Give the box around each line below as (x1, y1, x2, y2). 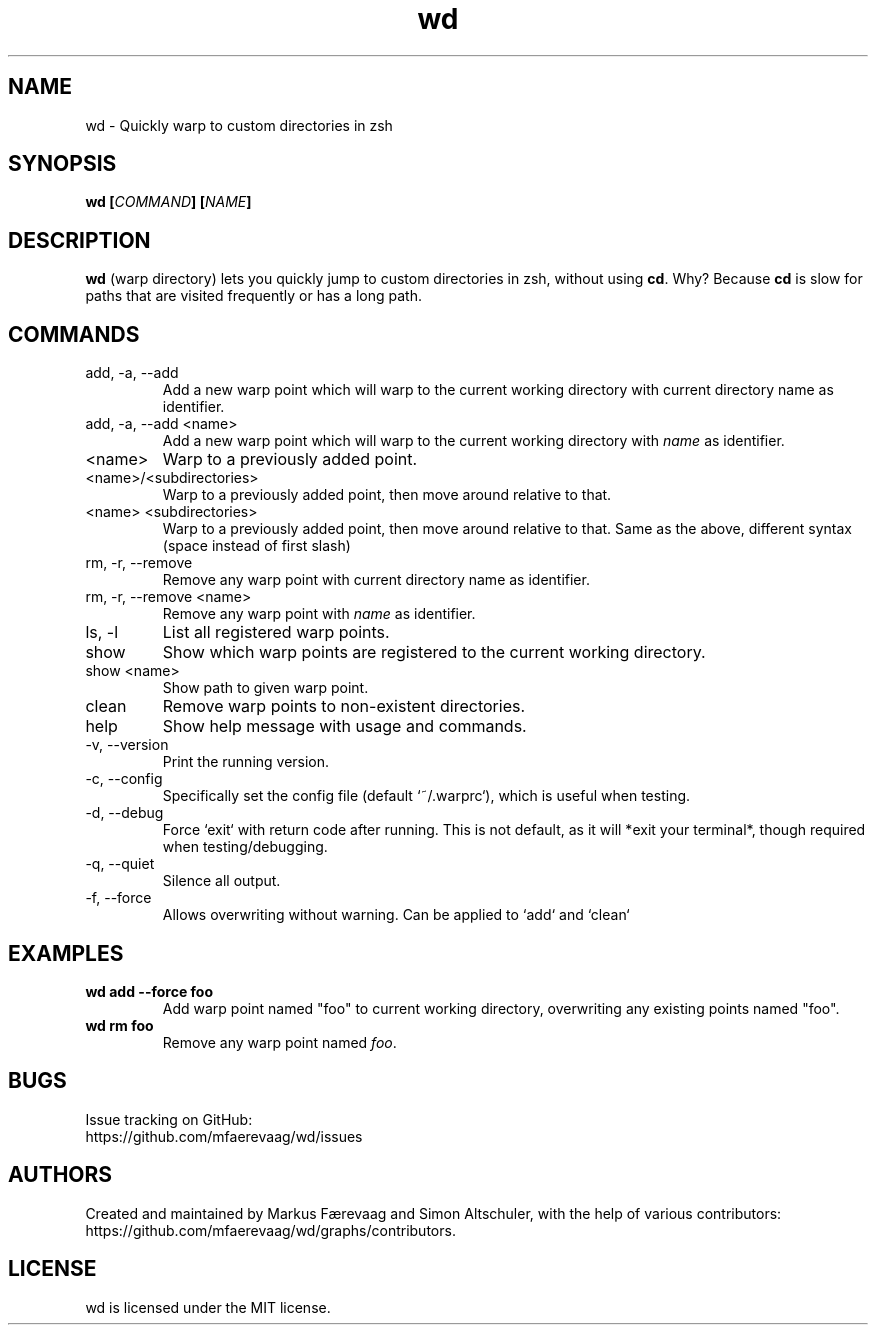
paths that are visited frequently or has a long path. (85, 287, 422, 305)
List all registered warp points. (162, 622, 390, 643)
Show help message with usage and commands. (162, 716, 527, 737)
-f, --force (85, 889, 152, 907)
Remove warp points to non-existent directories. (162, 696, 526, 717)
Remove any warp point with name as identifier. (162, 605, 476, 623)
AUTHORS (8, 1162, 113, 1188)
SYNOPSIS (8, 151, 117, 177)
